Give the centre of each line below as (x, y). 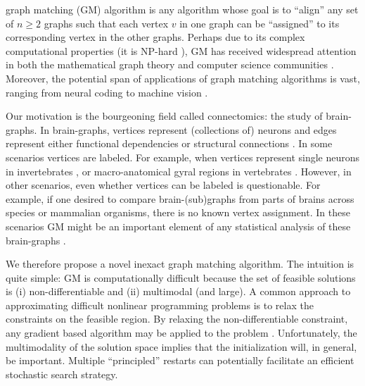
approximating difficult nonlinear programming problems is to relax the (160, 305)
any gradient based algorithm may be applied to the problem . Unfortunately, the (181, 333)
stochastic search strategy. (62, 374)
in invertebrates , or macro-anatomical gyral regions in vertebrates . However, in (179, 171)
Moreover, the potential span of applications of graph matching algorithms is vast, (183, 78)
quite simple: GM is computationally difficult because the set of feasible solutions (181, 277)
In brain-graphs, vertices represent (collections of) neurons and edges (188, 129)
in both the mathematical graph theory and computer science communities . (170, 64)
